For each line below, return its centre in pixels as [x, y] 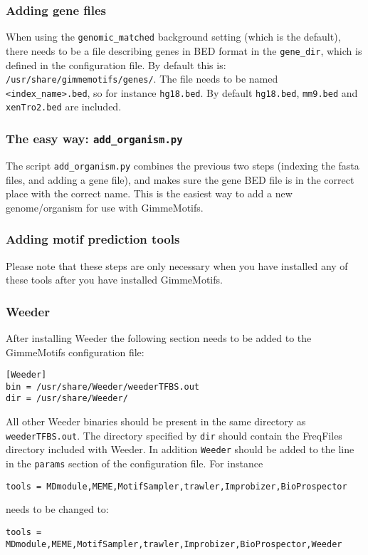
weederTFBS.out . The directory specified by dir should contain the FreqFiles [174, 435]
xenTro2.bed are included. [64, 107]
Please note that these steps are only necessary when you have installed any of [177, 265]
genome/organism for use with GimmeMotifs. [105, 207]
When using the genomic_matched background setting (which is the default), [173, 37]
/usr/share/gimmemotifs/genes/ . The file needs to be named [142, 79]
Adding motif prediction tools [93, 239]
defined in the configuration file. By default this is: [116, 64]
